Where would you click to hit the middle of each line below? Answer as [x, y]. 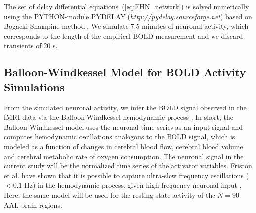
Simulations [34, 86]
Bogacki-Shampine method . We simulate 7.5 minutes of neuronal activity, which [126, 26]
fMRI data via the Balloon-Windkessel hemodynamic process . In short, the [119, 117]
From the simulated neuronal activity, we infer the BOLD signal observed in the [125, 107]
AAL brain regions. [33, 204]
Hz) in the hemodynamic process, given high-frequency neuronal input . [133, 185]
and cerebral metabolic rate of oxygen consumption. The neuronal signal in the [124, 156]
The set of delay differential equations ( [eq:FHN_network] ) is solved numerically [127, 6]
